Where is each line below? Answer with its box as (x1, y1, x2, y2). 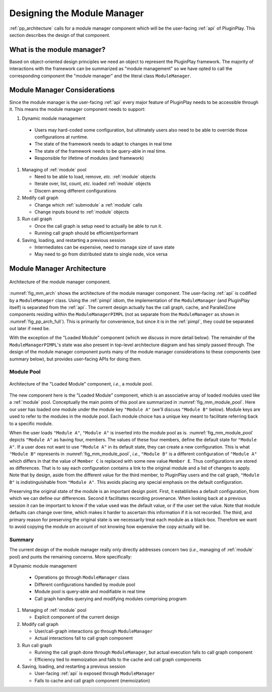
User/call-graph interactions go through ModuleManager (34, 628, 153, 635)
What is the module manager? (9, 45, 106, 54)
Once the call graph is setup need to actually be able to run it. (34, 223, 163, 229)
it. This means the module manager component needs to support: (9, 106, 146, 112)
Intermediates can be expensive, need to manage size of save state (34, 244, 175, 250)
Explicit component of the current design (34, 614, 119, 620)
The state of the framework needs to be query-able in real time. (34, 148, 167, 154)
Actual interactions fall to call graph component (34, 635, 133, 641)
